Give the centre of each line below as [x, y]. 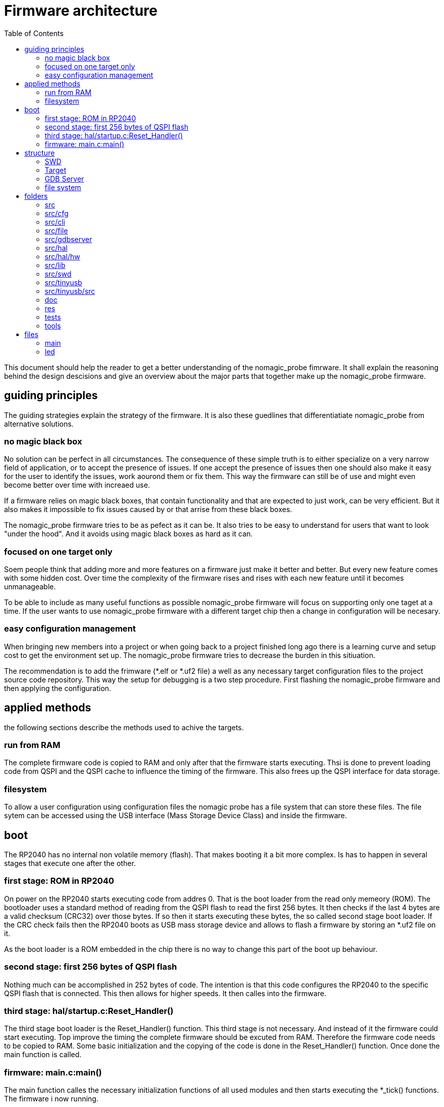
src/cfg [57, 213]
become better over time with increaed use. [77, 485]
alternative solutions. [39, 424]
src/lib [55, 265]
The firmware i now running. [51, 1099]
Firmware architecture [81, 11]
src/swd [58, 274]
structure [40, 153]
